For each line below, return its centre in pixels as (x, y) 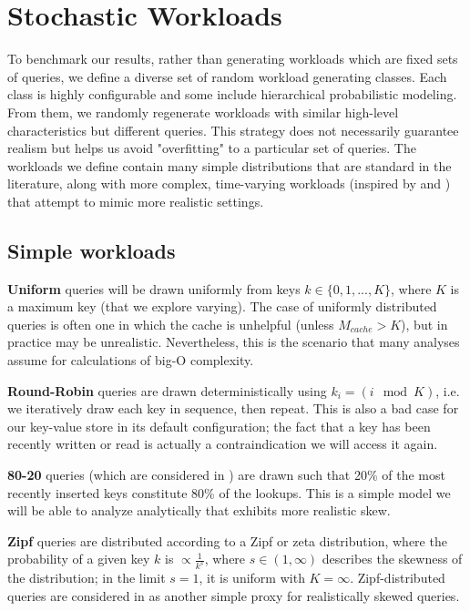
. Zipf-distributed (398, 578)
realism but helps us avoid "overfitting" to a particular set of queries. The (212, 148)
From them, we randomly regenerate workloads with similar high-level (203, 112)
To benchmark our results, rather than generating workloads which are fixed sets (233, 59)
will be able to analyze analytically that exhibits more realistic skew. (199, 510)
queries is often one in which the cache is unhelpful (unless (171, 324)
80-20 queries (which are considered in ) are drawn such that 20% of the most (226, 475)
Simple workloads (92, 250)
